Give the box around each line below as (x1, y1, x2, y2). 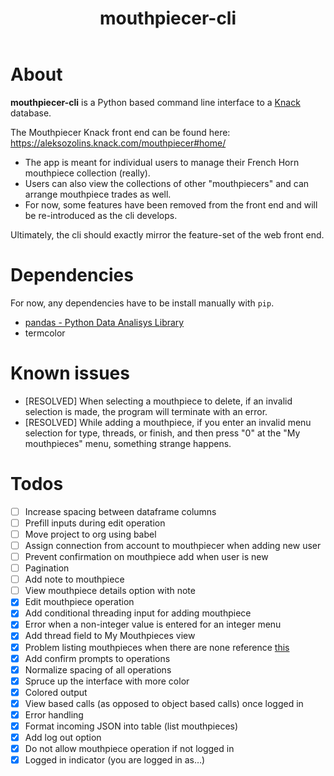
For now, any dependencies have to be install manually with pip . (10, 297, 275, 309)
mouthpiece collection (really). (24, 167, 151, 179)
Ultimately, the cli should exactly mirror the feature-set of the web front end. (10, 228, 325, 241)
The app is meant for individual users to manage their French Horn (24, 156, 300, 168)
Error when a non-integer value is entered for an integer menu (24, 618, 282, 631)
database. (10, 107, 52, 119)
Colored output (24, 686, 88, 698)
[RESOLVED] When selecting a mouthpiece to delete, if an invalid (24, 395, 293, 407)
